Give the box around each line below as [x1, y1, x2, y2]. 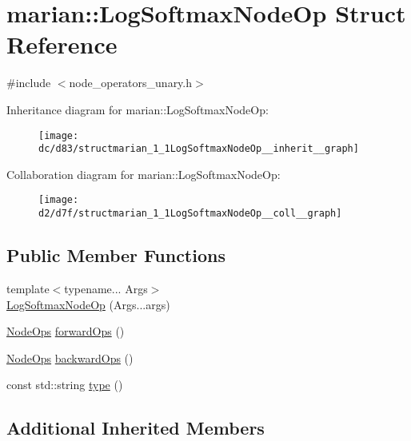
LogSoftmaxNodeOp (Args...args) [6, 296, 170, 312]
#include [6, 74, 51, 91]
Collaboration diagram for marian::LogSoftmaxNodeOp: [6, 165, 281, 182]
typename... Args [64, 280, 148, 296]
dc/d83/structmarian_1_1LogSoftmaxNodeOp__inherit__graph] [38, 143, 359, 155]
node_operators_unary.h [69, 74, 193, 91]
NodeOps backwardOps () [6, 349, 134, 366]
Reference [6, 28, 118, 61]
